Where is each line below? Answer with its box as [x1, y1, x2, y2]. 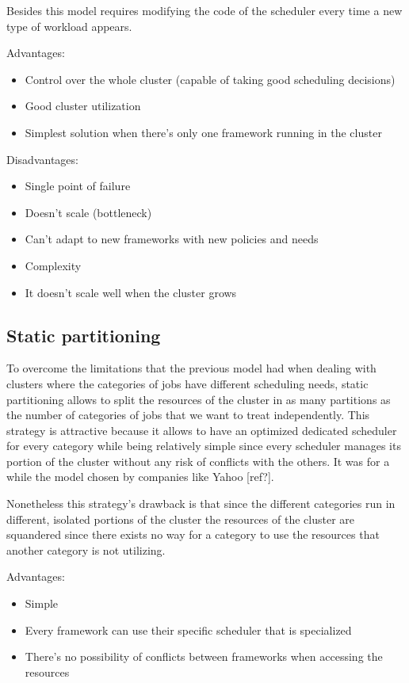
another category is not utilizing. [6, 541, 166, 558]
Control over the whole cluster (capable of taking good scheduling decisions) [25, 71, 396, 87]
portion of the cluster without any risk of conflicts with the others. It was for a [6, 452, 390, 469]
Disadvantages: [6, 151, 78, 167]
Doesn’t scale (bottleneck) [25, 204, 152, 220]
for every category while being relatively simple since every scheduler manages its [6, 437, 401, 454]
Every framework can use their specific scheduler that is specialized [25, 621, 352, 638]
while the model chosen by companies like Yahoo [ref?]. [6, 468, 274, 485]
